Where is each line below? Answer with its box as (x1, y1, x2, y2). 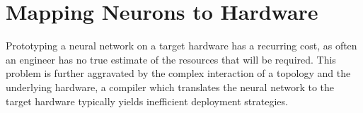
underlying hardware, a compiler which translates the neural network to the (6, 79, 335, 94)
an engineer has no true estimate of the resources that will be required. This (6, 52, 336, 66)
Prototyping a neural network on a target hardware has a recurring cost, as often (6, 38, 357, 53)
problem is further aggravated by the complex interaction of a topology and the (6, 66, 351, 81)
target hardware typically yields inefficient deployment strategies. (6, 93, 288, 108)
